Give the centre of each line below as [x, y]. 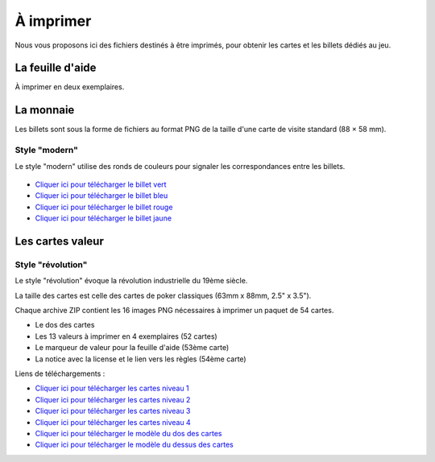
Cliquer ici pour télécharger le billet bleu [101, 196]
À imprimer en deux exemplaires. [70, 87]
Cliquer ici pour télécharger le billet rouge [104, 207]
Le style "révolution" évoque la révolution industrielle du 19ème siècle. [131, 281]
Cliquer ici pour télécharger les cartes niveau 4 [113, 422]
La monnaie [45, 110]
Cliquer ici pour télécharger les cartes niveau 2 [113, 399]
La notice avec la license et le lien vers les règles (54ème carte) [141, 359]
